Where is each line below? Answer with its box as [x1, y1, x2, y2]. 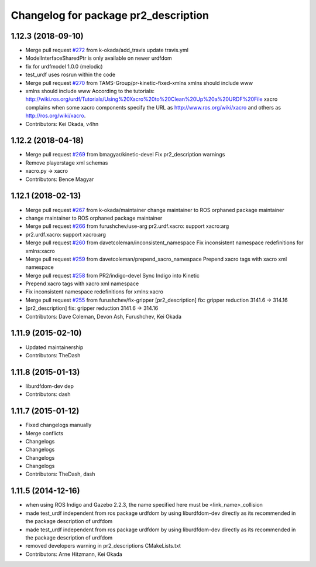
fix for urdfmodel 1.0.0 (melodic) [25, 63, 103, 70]
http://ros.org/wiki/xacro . [25, 112, 86, 119]
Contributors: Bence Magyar [25, 176, 94, 183]
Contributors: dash [25, 391, 71, 398]
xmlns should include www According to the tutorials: [25, 88, 155, 95]
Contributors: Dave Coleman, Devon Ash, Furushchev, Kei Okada [25, 313, 181, 320]
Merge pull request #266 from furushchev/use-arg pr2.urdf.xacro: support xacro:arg [25, 223, 229, 230]
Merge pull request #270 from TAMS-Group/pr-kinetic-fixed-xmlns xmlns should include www [25, 79, 253, 86]
